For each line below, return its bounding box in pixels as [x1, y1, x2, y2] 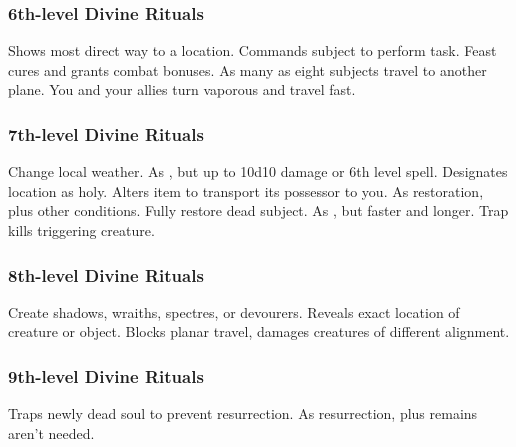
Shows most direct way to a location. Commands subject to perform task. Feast [8, 40, 497, 61]
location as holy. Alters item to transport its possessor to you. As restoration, [8, 180, 484, 201]
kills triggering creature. [8, 220, 155, 240]
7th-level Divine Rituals [8, 121, 204, 146]
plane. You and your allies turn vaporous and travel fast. [8, 79, 356, 100]
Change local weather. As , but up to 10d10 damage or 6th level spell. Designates [8, 161, 508, 182]
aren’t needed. [8, 422, 95, 443]
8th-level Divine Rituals [8, 262, 204, 287]
